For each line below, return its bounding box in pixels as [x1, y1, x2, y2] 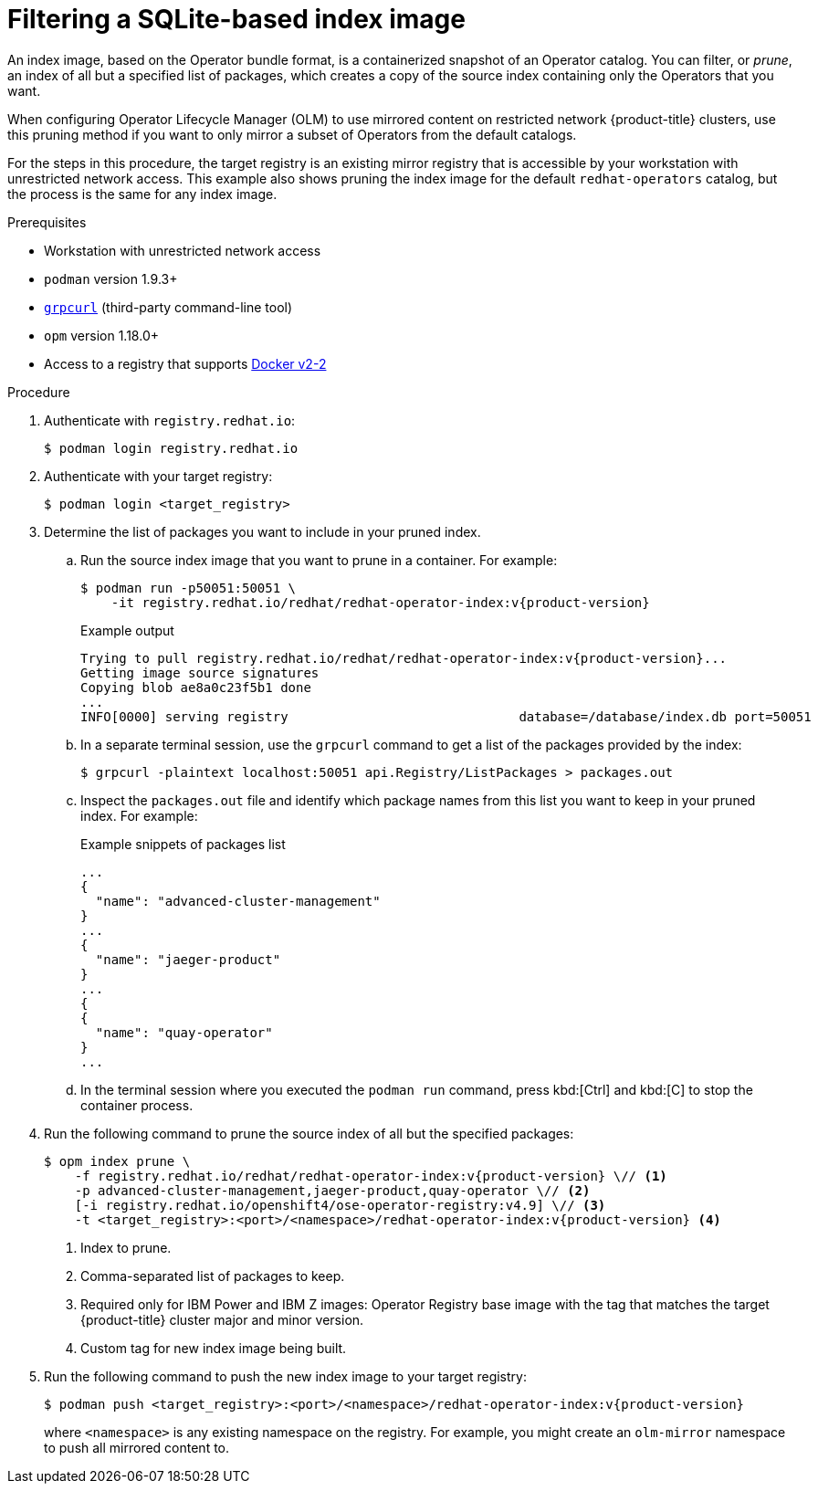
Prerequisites [7, 214, 87, 230]
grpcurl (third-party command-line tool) [44, 299, 293, 315]
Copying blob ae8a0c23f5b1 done [80, 679, 311, 695]
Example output [80, 622, 174, 638]
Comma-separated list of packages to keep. [80, 1267, 345, 1284]
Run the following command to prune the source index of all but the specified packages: [44, 1125, 574, 1141]
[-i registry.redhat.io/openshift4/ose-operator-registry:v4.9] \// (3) [74, 1197, 606, 1213]
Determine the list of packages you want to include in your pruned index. [44, 523, 481, 540]
